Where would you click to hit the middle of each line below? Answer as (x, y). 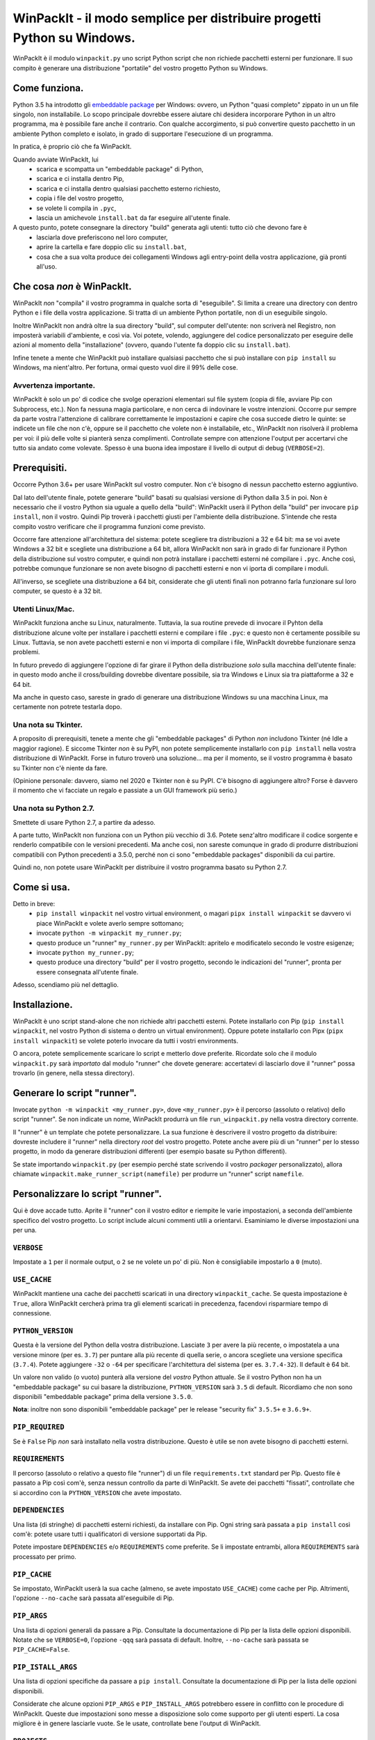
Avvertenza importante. (54, 385)
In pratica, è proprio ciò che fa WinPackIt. (72, 147)
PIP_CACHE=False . (41, 1650)
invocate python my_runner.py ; (85, 952)
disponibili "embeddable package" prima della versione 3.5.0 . (103, 1397)
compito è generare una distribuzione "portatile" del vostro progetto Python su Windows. (140, 68)
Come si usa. (42, 887)
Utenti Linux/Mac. (44, 609)
